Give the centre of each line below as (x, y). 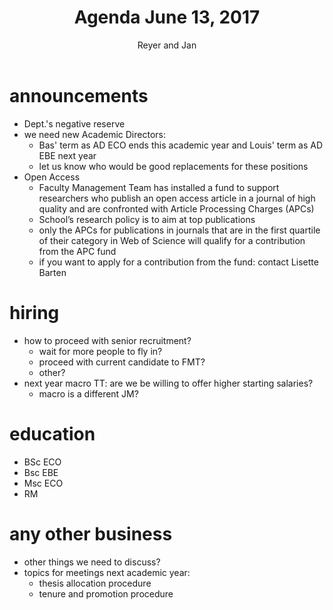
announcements (79, 95)
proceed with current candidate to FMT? (122, 362)
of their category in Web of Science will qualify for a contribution (172, 240)
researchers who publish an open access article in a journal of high (177, 198)
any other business (91, 533)
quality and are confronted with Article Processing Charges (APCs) (176, 208)
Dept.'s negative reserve (74, 123)
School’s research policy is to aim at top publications (147, 219)
